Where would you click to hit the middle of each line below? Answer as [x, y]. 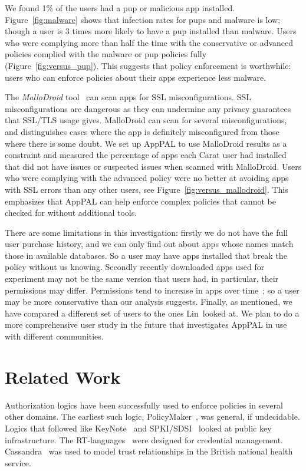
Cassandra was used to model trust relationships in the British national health [149, 451]
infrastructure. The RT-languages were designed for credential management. [144, 439]
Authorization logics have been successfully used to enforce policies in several [144, 405]
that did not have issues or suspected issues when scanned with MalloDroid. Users [153, 166]
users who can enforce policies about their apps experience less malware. [136, 77]
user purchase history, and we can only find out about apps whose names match [149, 244]
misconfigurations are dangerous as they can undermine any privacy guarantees [148, 108]
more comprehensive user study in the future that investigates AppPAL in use [146, 325]
